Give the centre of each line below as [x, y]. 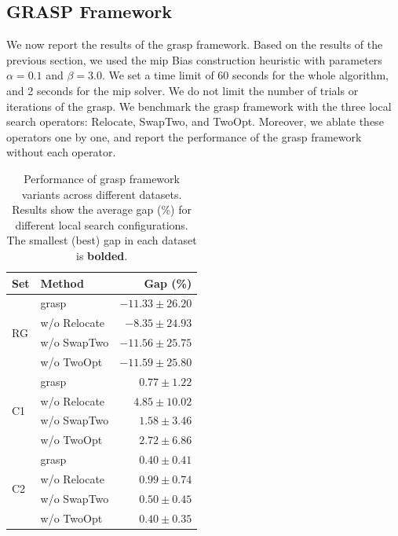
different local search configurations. [102, 224]
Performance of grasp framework [102, 178]
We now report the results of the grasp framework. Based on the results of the [195, 44]
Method [62, 283]
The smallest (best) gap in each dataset [102, 240]
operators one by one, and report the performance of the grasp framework [184, 136]
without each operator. [61, 152]
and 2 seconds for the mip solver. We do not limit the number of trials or [183, 90]
